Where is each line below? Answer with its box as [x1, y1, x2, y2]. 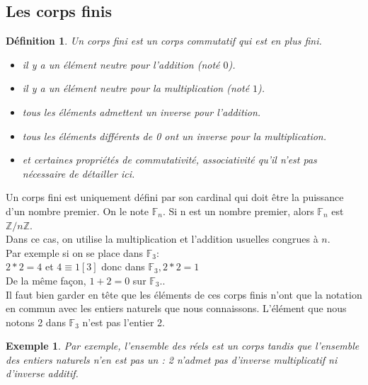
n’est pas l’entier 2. [82, 314, 165, 329]
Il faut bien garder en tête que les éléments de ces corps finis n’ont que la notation [6, 287, 362, 301]
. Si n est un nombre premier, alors [162, 203, 314, 218]
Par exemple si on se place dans [6, 245, 144, 260]
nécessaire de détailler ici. [22, 166, 135, 180]
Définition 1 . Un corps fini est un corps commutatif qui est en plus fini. [6, 33, 322, 48]
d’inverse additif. [6, 366, 79, 381]
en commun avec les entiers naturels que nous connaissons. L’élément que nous [6, 301, 347, 316]
